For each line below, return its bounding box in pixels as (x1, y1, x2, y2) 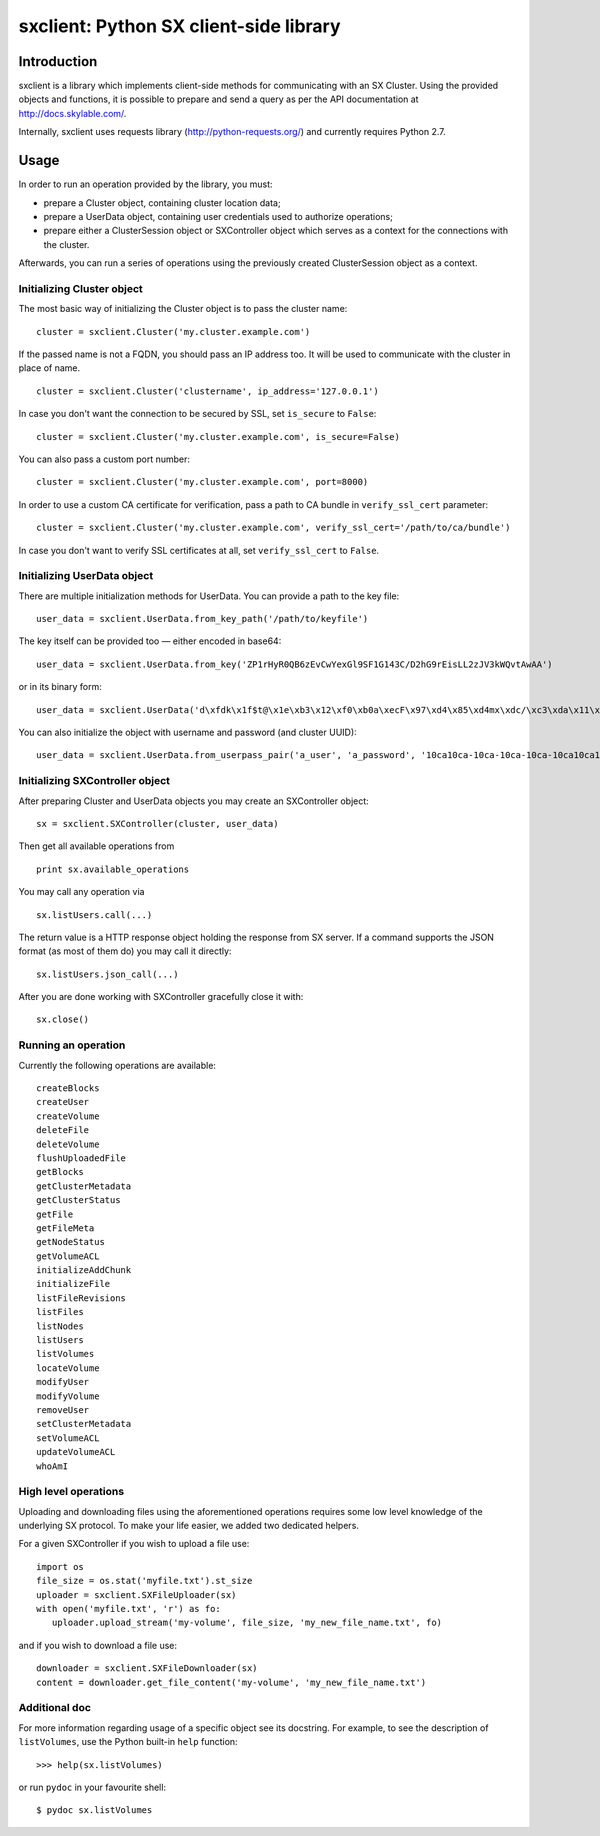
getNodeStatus (36, 1236, 105, 1248)
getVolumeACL (36, 1250, 100, 1262)
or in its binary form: (18, 681, 102, 693)
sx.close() (36, 1014, 90, 1025)
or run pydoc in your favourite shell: (18, 1781, 167, 1793)
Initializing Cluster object (18, 281, 144, 295)
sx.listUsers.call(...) (36, 909, 153, 920)
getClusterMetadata (36, 1180, 132, 1192)
